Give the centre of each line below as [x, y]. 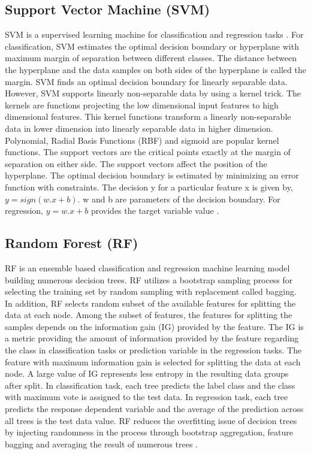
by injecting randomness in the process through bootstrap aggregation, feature [149, 432]
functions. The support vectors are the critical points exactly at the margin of [148, 152]
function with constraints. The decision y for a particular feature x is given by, [149, 187]
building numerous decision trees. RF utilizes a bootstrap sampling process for [149, 279]
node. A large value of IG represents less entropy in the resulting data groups [147, 373]
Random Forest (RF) [72, 243]
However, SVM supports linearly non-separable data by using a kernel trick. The [153, 93]
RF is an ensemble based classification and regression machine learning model [147, 267]
